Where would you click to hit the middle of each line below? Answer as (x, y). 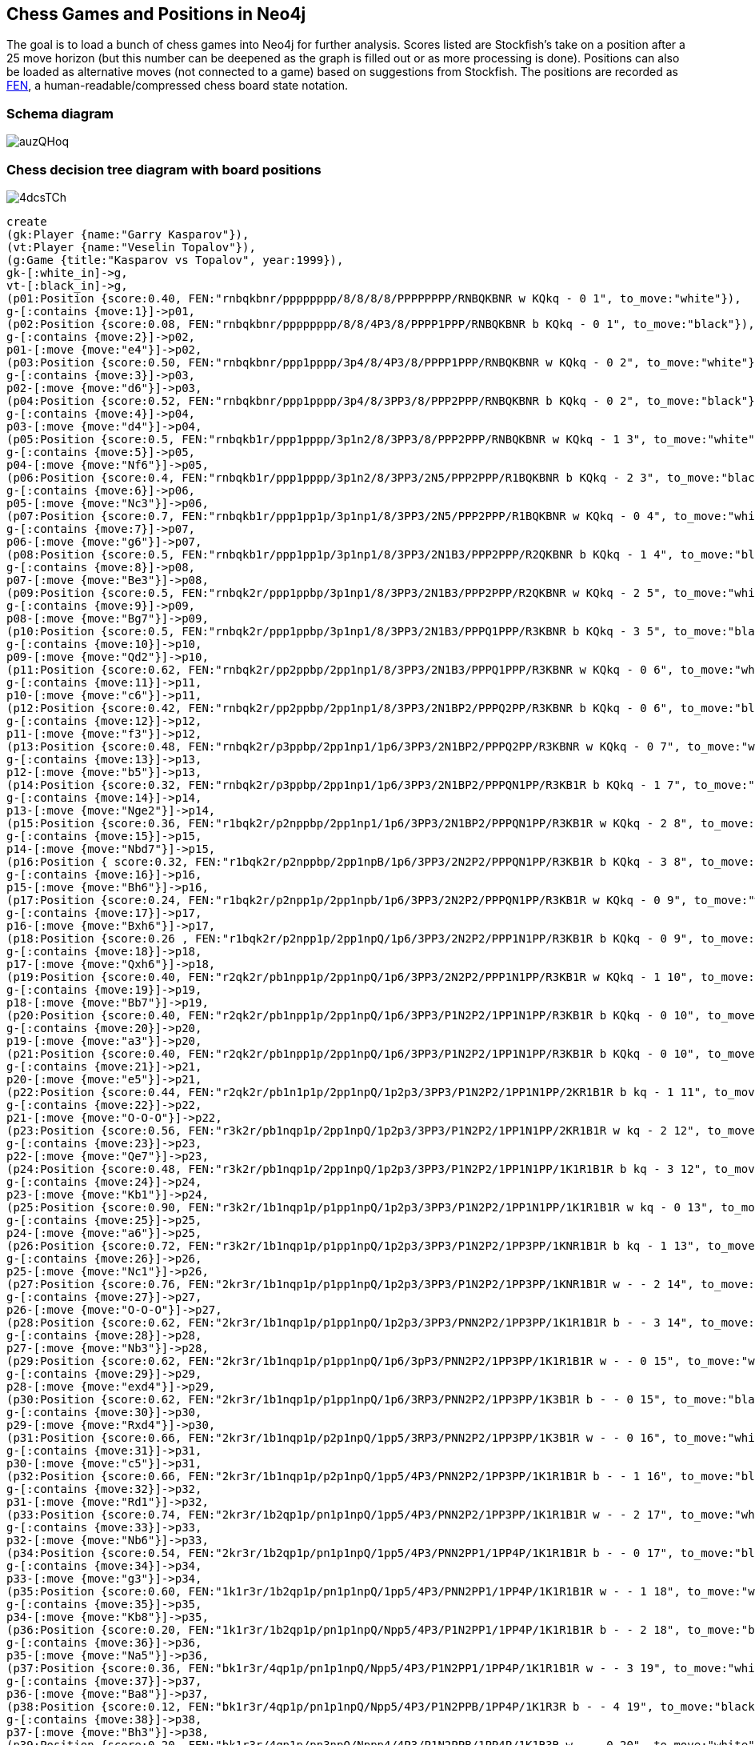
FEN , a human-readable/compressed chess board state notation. (178, 86)
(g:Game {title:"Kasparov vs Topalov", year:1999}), (175, 260)
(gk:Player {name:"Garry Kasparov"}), (128, 234)
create (27, 221)
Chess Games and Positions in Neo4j (156, 14)
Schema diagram (60, 113)
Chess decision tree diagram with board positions (164, 169)
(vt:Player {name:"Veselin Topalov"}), (131, 247)
